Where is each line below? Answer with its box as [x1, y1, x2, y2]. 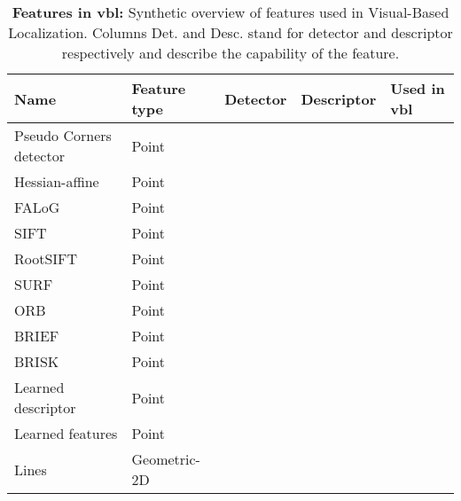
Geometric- [131, 449, 200, 469]
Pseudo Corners [14, 125, 112, 145]
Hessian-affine [14, 171, 99, 192]
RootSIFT [14, 248, 78, 269]
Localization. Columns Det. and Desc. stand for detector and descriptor [8, 22, 453, 43]
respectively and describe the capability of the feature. [61, 43, 400, 63]
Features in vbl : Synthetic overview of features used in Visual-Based [12, 2, 449, 22]
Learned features [14, 423, 118, 443]
